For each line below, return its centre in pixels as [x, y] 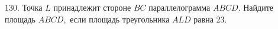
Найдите [258, 7]
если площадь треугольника [120, 19]
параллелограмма [180, 7]
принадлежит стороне [92, 7]
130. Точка [24, 7]
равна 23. [210, 19]
